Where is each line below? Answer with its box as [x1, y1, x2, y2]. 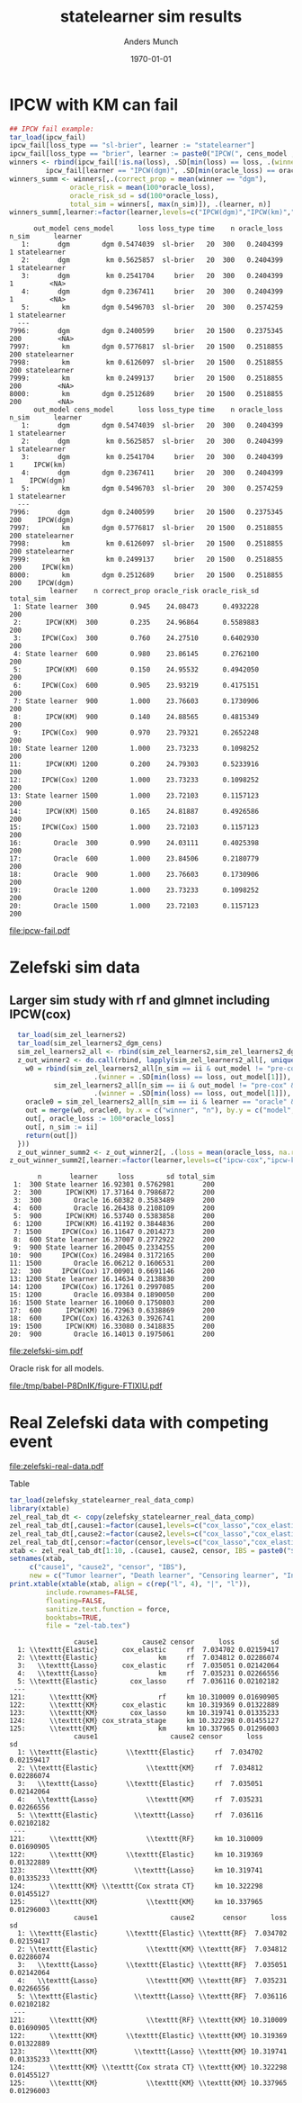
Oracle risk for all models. [9, 1363, 105, 1374]
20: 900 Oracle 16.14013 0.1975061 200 [9, 1330, 216, 1339]
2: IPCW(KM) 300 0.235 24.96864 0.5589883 [13, 618, 259, 627]
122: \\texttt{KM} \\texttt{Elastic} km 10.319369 [9, 1850, 263, 1860]
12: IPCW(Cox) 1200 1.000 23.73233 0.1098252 [9, 776, 259, 785]
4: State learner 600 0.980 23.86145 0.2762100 [13, 650, 259, 659]
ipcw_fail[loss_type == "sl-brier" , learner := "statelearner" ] [9, 141, 255, 150]
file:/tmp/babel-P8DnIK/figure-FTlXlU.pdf [9, 1380, 164, 1392]
